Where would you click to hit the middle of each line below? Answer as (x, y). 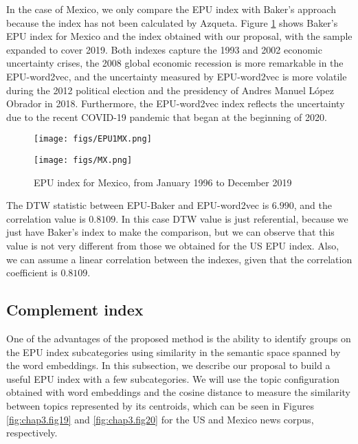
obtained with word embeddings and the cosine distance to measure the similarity (178, 392)
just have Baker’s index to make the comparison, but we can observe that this (170, 232)
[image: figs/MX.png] (83, 160)
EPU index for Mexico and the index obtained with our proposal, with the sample (179, 36)
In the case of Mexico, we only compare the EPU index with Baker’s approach (171, 9)
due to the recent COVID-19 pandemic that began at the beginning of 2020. (167, 116)
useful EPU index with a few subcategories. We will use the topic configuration (173, 378)
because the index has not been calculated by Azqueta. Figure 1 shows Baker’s (172, 22)
